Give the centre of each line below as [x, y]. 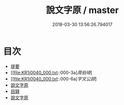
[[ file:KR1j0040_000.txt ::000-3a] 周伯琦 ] [51, 72]
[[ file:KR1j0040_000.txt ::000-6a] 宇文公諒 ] [53, 78]
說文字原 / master [82, 10]
